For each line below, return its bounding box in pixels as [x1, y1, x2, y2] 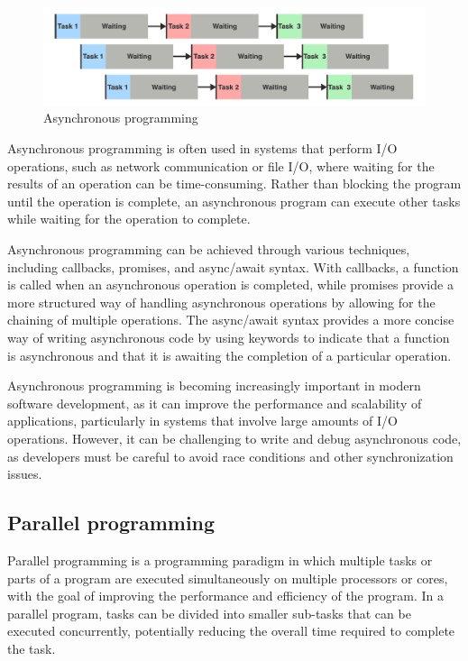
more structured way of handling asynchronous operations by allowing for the [7, 292, 436, 311]
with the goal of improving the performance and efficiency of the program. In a [7, 586, 444, 605]
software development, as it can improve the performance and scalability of [7, 393, 422, 412]
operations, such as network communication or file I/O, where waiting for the [7, 156, 435, 175]
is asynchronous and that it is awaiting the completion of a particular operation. [7, 345, 452, 364]
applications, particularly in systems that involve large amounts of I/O [7, 411, 398, 430]
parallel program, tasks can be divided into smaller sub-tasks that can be [7, 603, 411, 622]
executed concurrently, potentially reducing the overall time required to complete [7, 621, 455, 640]
